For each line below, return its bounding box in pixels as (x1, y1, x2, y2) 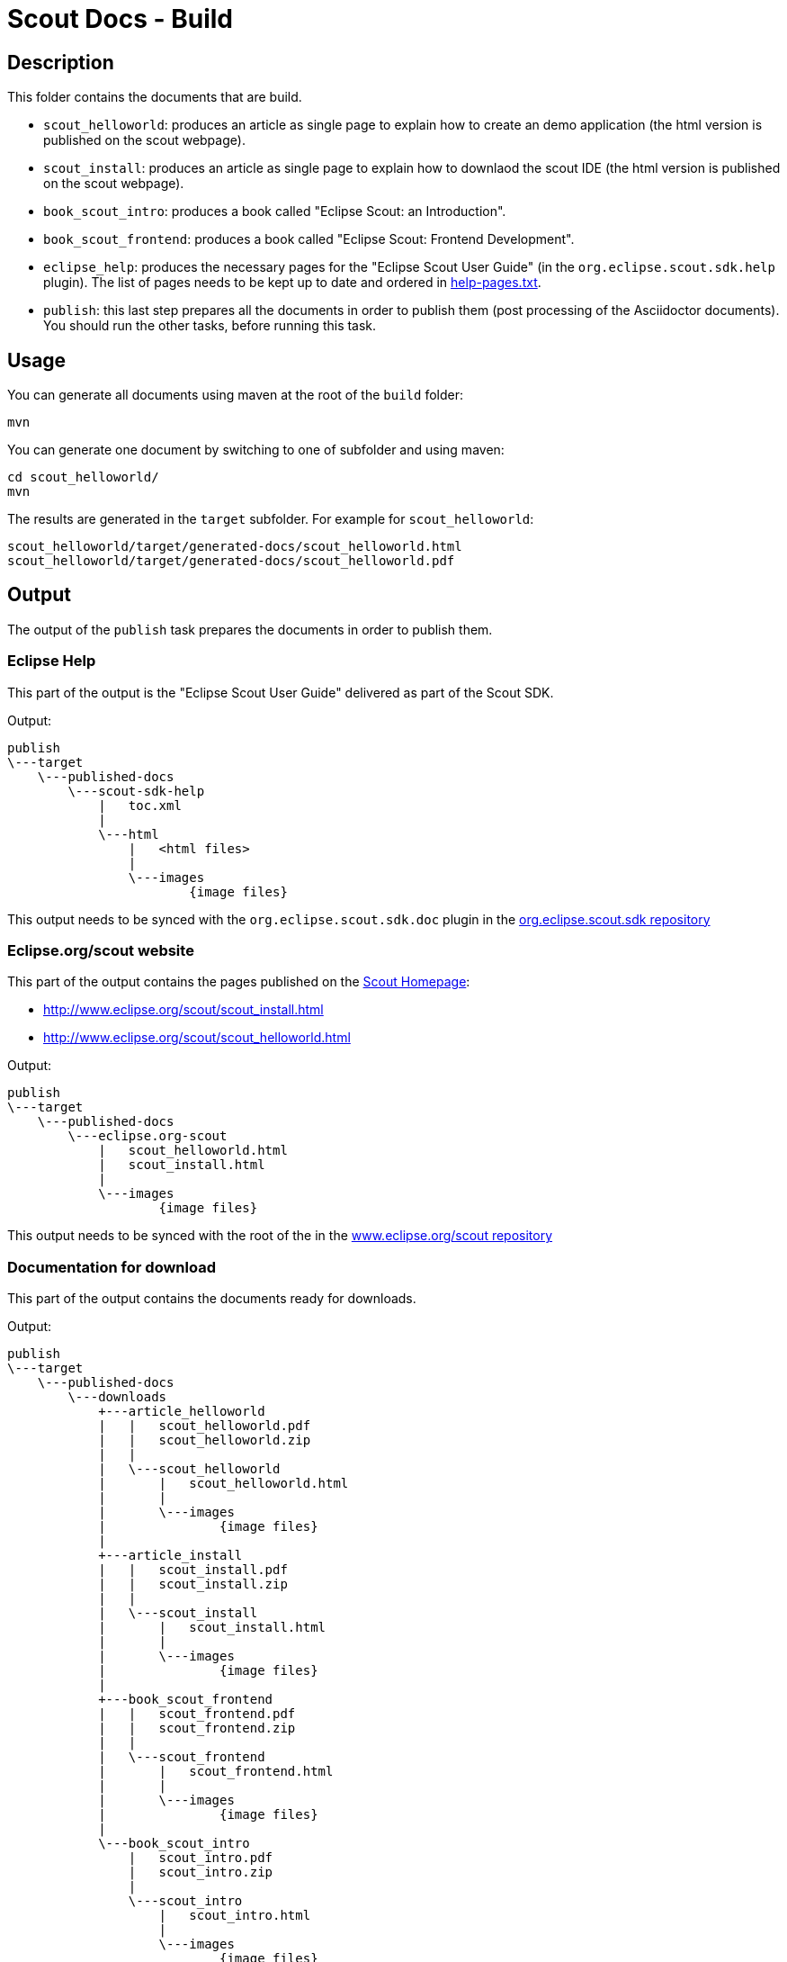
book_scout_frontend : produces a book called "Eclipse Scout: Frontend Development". (43, 231, 575, 247)
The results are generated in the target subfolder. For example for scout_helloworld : (7, 511, 534, 527)
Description (7, 50, 114, 74)
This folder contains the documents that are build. (7, 89, 302, 105)
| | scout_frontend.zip (98, 1721, 296, 1736)
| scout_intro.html (158, 1908, 311, 1923)
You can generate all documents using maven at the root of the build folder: (7, 387, 463, 403)
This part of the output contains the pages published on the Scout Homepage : (7, 974, 470, 990)
